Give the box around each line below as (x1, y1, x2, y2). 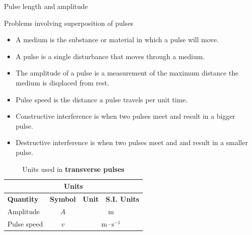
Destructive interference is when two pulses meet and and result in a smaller (15, 137, 248, 148)
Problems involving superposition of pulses (4, 17, 133, 28)
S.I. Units (105, 193, 139, 204)
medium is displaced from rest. (15, 77, 109, 87)
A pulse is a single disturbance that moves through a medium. (15, 51, 205, 61)
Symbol (50, 193, 76, 204)
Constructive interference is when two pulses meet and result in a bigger (15, 111, 236, 121)
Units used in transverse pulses (22, 163, 125, 174)
